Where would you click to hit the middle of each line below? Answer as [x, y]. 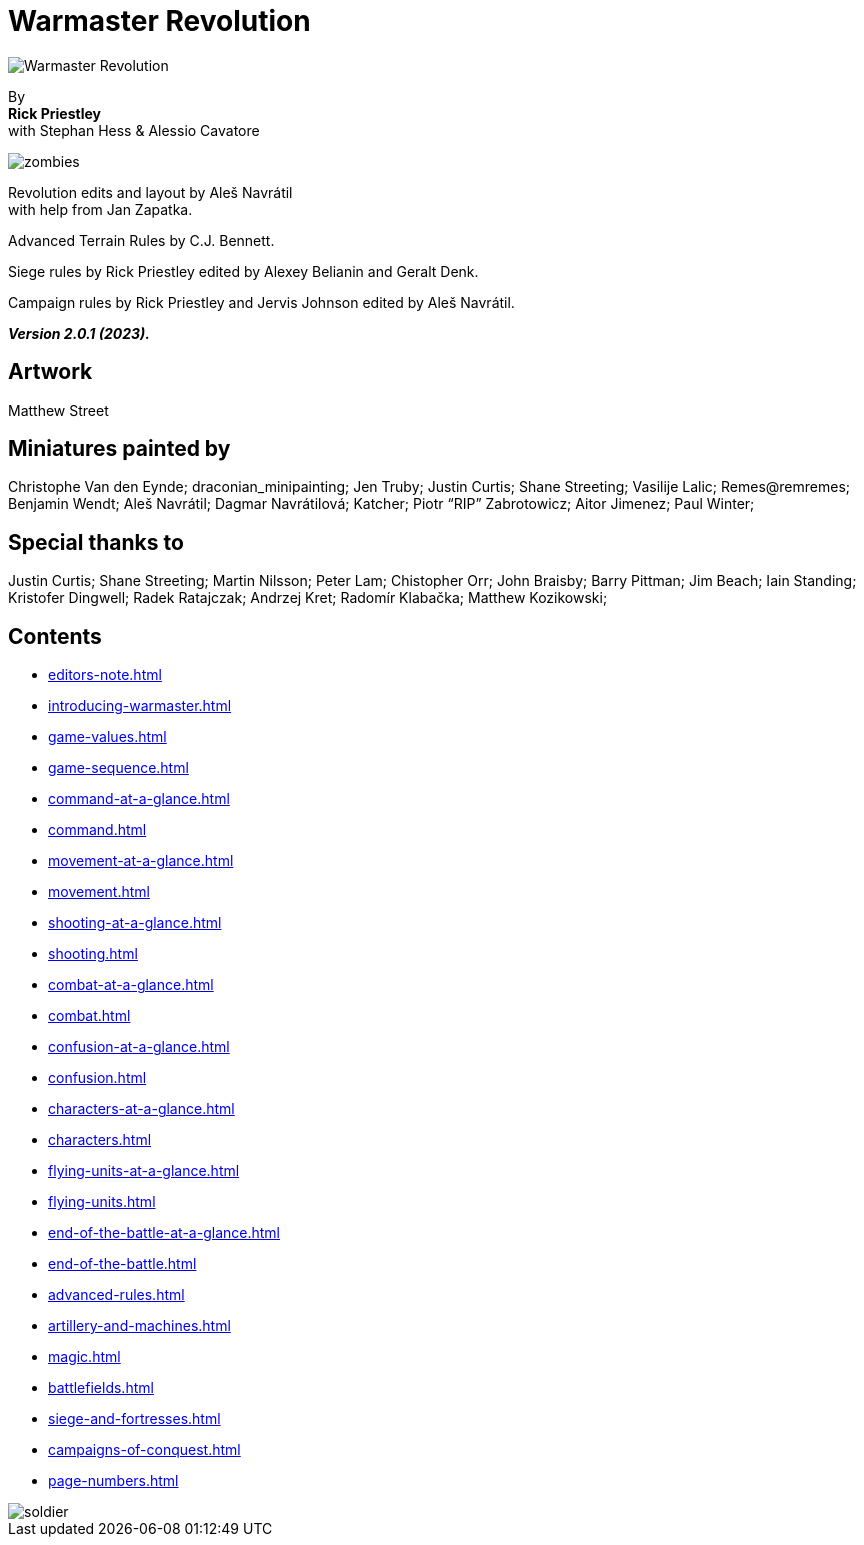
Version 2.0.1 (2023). [79, 333]
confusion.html [97, 1078]
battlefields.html [101, 1388]
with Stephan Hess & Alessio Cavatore [134, 130]
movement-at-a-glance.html [141, 861]
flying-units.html [102, 1202]
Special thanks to [96, 542]
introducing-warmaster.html [140, 706]
